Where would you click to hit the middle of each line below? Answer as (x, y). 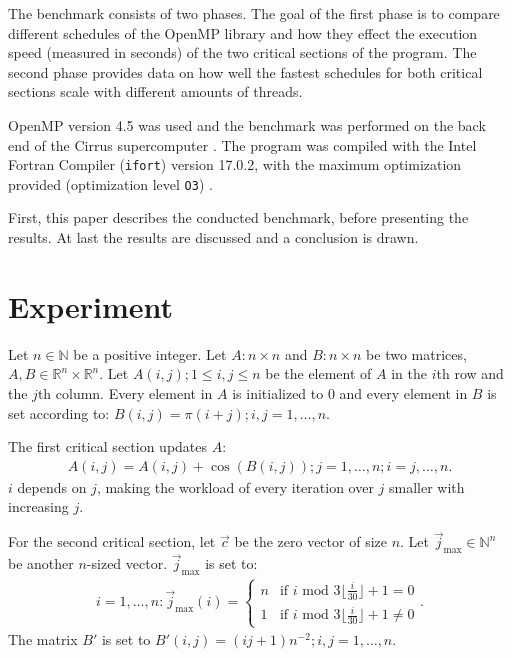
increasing (38, 506)
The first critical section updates (108, 446)
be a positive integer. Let (150, 353)
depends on (52, 486)
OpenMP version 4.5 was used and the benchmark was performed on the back (247, 124)
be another (41, 563)
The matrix (43, 639)
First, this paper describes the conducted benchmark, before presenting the (238, 217)
